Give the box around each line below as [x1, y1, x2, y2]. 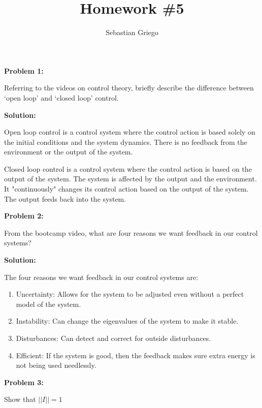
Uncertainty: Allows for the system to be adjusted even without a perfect [16, 289, 244, 299]
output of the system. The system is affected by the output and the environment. [4, 173, 257, 184]
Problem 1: [4, 65, 44, 76]
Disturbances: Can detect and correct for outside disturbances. [16, 333, 211, 343]
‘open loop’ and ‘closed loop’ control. [4, 92, 119, 103]
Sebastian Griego [106, 27, 158, 38]
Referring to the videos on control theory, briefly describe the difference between [4, 82, 254, 93]
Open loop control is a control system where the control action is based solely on [4, 127, 255, 137]
